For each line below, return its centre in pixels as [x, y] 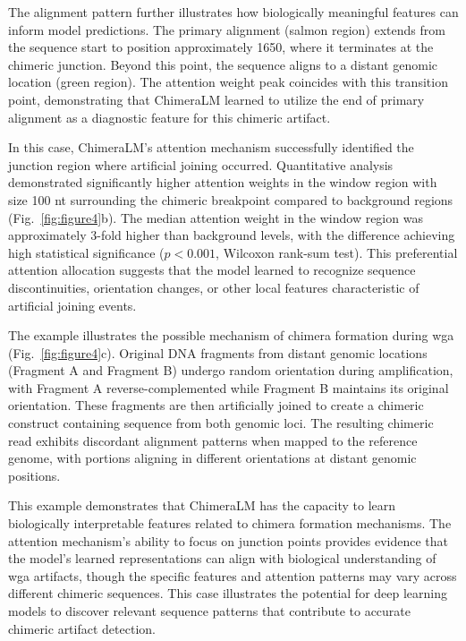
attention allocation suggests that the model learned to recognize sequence [212, 270]
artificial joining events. [72, 305]
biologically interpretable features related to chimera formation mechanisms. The [230, 523]
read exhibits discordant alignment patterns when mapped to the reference [213, 440]
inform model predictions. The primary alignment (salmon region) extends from [227, 29]
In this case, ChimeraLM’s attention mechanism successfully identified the [211, 147]
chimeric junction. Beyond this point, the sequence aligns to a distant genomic [223, 64]
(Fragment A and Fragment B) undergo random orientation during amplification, [231, 370]
